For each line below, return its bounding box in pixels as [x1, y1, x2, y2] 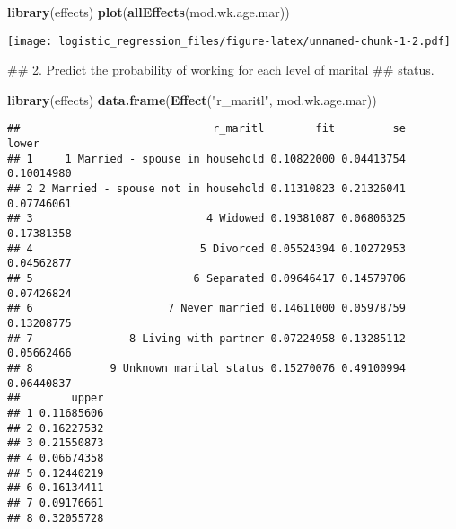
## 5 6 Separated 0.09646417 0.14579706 [7, 272, 406, 285]
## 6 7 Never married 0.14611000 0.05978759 [7, 302, 406, 315]
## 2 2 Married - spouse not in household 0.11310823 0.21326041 [7, 182, 406, 196]
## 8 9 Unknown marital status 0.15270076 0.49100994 [7, 361, 406, 375]
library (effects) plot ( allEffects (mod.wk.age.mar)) [7, 3, 290, 21]
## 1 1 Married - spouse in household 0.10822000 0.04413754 [7, 152, 406, 165]
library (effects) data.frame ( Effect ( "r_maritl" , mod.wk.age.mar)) [7, 90, 377, 109]
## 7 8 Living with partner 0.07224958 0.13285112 [7, 331, 406, 345]
